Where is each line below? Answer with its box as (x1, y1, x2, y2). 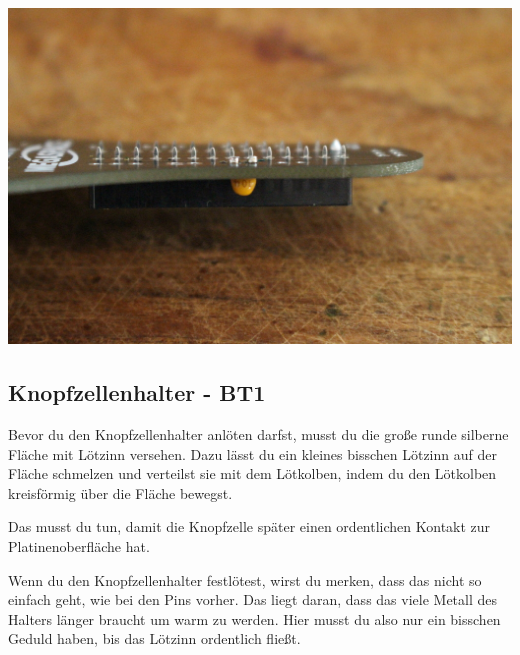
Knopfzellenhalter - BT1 (8, 377, 266, 408)
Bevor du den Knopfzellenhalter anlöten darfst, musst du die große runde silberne (8, 423, 509, 444)
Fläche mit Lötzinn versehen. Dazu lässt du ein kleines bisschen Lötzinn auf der (8, 443, 497, 464)
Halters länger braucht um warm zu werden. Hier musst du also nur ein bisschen (8, 608, 501, 629)
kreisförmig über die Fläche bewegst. (8, 482, 233, 503)
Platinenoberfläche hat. (8, 535, 150, 556)
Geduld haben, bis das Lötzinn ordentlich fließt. (8, 628, 301, 649)
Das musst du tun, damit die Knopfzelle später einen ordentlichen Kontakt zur (8, 516, 491, 537)
